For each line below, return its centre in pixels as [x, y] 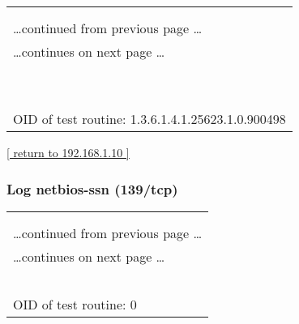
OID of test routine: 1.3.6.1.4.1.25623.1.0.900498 [149, 119]
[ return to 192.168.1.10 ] [68, 152]
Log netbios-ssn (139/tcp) [92, 188]
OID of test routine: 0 [75, 304]
